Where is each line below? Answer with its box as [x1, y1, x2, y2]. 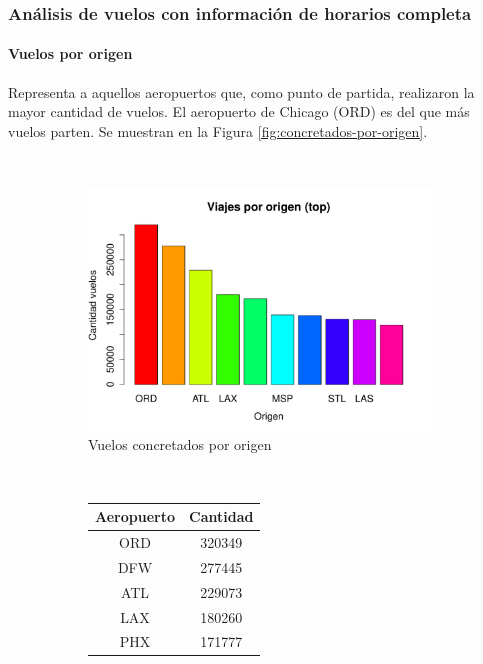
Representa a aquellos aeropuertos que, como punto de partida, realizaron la [8, 81, 475, 102]
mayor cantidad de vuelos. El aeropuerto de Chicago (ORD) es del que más [8, 101, 470, 122]
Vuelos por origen [8, 43, 133, 64]
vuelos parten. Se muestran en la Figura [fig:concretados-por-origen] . [8, 120, 428, 141]
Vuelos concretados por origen [88, 434, 272, 455]
